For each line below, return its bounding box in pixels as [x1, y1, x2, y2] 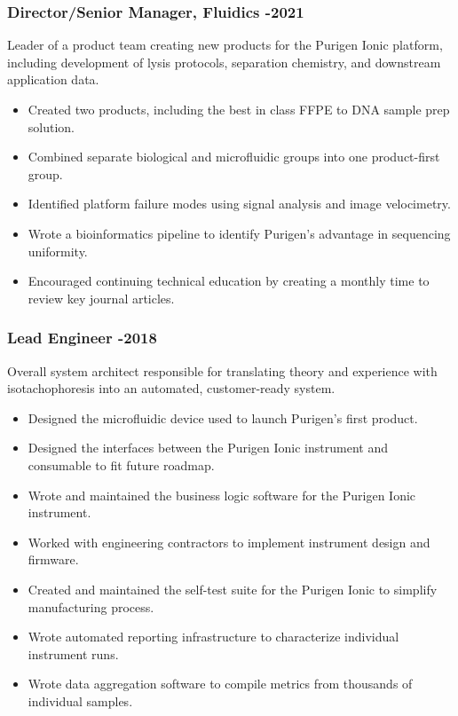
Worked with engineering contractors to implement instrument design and [28, 532, 430, 551]
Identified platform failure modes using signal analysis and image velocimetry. [28, 194, 451, 213]
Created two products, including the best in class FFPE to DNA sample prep [28, 100, 450, 118]
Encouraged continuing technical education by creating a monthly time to [28, 271, 430, 290]
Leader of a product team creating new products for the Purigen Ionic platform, [7, 35, 443, 54]
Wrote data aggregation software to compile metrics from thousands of [28, 674, 413, 693]
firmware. [28, 550, 79, 569]
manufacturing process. [28, 597, 154, 616]
